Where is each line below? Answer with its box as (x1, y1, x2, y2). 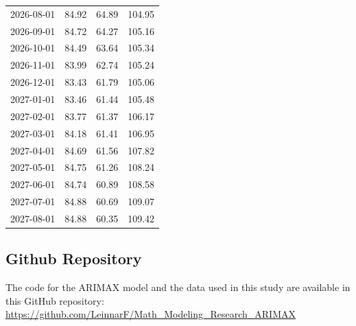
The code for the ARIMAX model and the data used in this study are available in (5, 280, 351, 294)
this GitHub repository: (5, 293, 104, 307)
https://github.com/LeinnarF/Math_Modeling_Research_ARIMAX (5, 307, 296, 321)
